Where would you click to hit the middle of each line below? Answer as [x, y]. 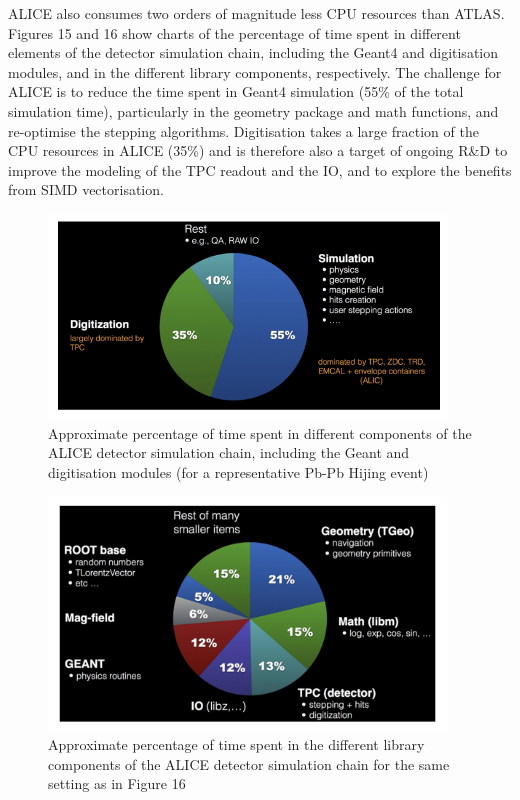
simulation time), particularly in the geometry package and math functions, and [253, 110]
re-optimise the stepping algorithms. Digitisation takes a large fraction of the [243, 130]
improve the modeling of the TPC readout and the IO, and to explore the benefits [260, 169]
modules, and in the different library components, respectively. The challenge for [255, 71]
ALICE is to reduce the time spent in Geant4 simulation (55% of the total [236, 91]
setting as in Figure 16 [117, 783]
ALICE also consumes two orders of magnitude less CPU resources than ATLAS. [256, 13]
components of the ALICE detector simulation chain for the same [249, 763]
